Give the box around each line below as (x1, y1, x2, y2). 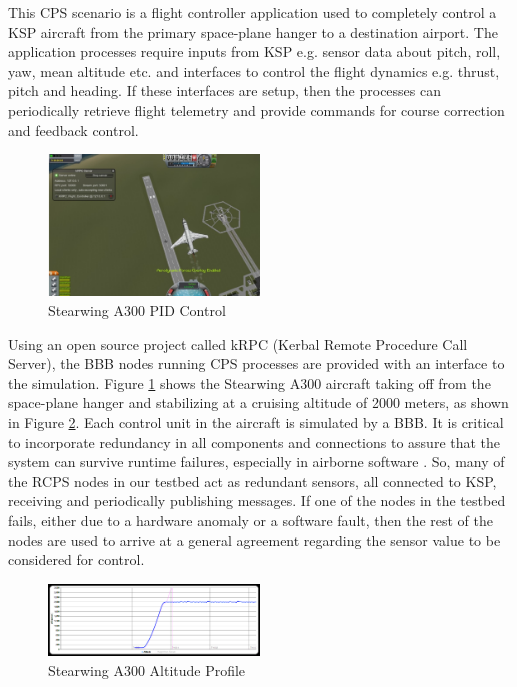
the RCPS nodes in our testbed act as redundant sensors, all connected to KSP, (8, 470, 497, 491)
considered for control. (8, 549, 145, 570)
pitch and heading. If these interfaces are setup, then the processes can (8, 80, 441, 101)
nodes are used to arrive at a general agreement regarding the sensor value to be (8, 529, 501, 550)
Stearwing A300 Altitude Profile (48, 659, 246, 680)
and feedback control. (8, 119, 139, 140)
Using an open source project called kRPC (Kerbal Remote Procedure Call (8, 333, 468, 354)
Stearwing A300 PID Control (48, 299, 226, 320)
